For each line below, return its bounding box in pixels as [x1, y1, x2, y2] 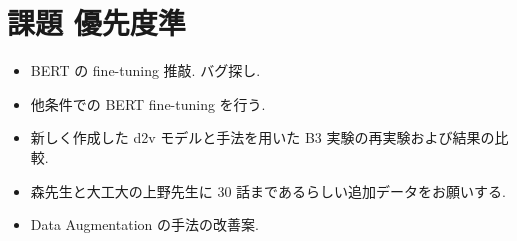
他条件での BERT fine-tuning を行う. [30, 93, 266, 114]
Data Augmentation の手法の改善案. [30, 214, 259, 235]
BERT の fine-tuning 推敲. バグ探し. [30, 60, 261, 81]
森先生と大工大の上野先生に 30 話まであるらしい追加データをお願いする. [30, 180, 506, 201]
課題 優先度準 [7, 2, 186, 43]
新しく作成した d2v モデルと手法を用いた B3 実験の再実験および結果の [30, 127, 495, 148]
